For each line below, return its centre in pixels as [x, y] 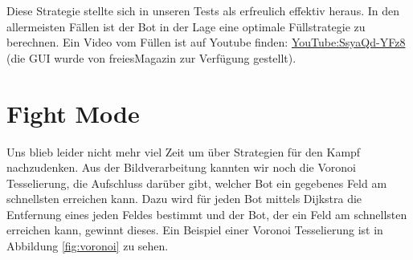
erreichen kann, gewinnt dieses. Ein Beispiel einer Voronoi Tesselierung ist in [195, 230]
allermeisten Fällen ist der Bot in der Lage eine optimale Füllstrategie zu [186, 26]
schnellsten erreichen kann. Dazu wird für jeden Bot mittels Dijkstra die [184, 199]
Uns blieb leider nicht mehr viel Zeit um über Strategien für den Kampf [184, 151]
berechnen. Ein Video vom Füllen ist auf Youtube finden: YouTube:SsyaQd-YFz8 [206, 42]
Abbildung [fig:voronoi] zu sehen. [88, 246]
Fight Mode [73, 113]
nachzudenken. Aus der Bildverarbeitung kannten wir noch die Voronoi [181, 167]
